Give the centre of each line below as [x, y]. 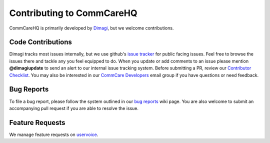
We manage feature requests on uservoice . [54, 134]
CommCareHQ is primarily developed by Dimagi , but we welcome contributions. [91, 28]
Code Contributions [41, 42]
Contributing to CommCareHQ [73, 13]
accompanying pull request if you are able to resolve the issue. [74, 108]
